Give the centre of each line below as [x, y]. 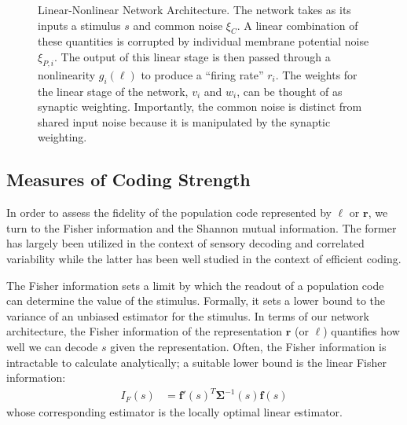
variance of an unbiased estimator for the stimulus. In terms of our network [188, 315]
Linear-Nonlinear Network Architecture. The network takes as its [194, 9]
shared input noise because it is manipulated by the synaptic [184, 121]
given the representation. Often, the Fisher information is [248, 346]
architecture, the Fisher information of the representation [144, 331]
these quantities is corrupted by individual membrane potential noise [203, 41]
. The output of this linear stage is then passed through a [192, 56]
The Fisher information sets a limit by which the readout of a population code [195, 285]
